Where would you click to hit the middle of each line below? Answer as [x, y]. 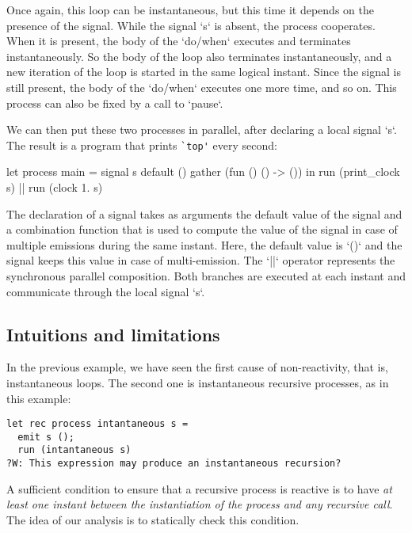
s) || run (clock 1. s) [55, 187]
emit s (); [46, 437]
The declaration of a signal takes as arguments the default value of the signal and [204, 213]
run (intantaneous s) [74, 450]
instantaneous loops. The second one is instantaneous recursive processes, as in [198, 382]
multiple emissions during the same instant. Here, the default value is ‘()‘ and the [204, 244]
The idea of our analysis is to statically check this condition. [153, 519]
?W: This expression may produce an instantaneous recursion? [174, 464]
